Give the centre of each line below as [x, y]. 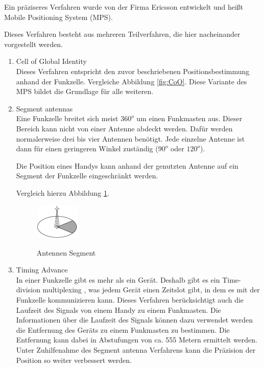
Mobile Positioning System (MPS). [58, 17]
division [28, 290]
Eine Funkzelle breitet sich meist [67, 118]
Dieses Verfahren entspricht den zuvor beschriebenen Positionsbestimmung [133, 71]
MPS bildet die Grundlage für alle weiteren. [85, 91]
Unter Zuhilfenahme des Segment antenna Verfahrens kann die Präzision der [136, 349]
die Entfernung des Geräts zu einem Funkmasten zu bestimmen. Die [123, 329]
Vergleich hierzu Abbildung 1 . [63, 192]
